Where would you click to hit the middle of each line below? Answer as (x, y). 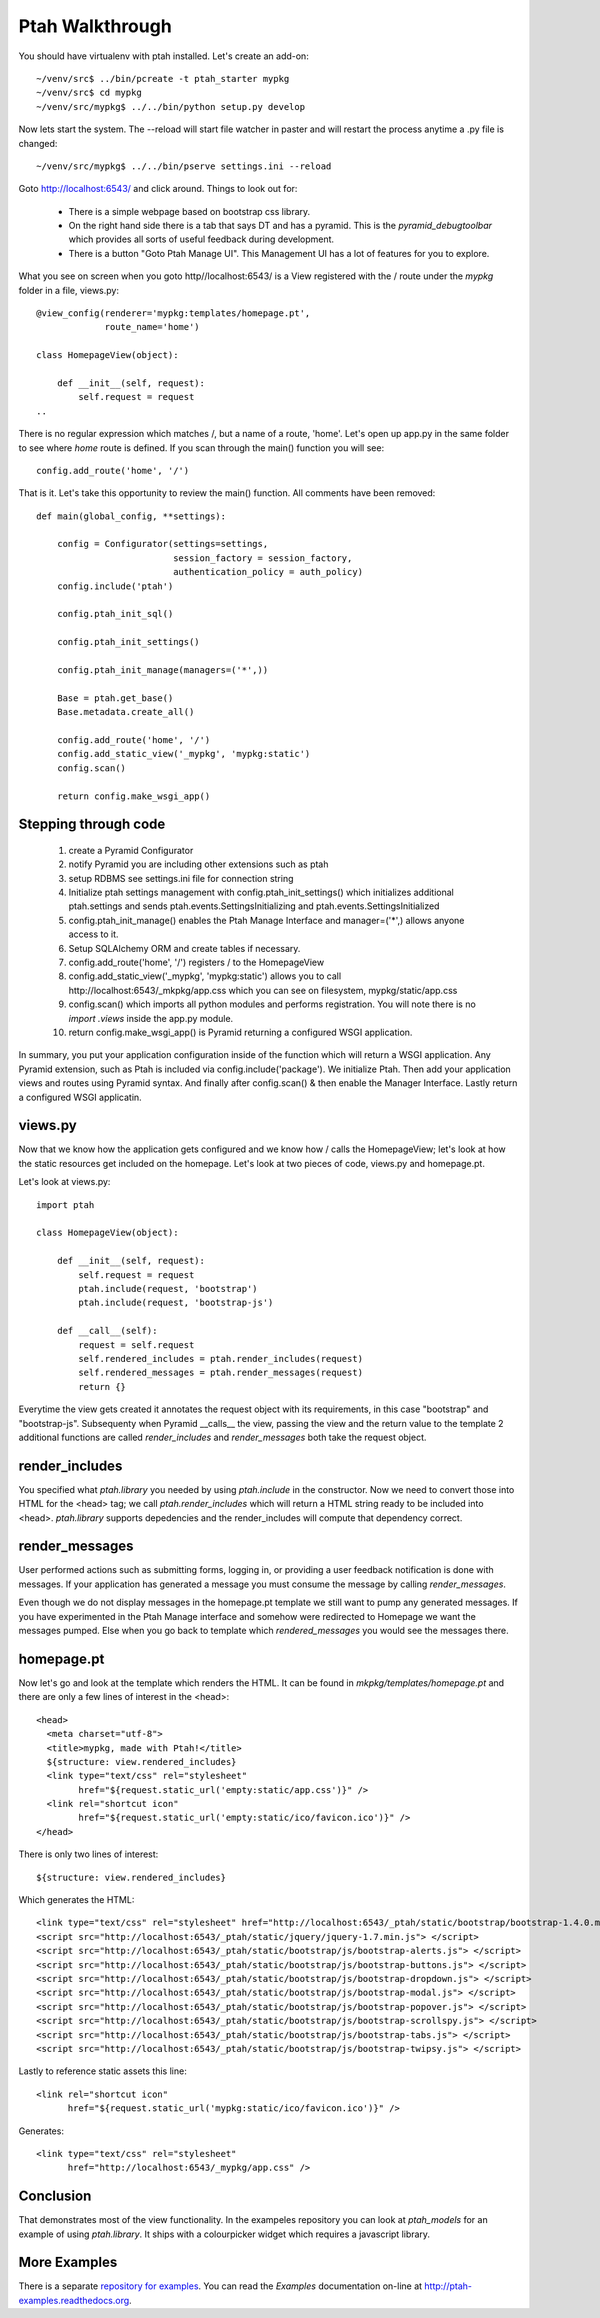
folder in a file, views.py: (69, 290)
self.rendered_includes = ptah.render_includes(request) (221, 1358)
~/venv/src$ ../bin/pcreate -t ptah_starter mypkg (163, 78)
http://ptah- (448, 2286)
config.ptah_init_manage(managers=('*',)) (162, 670)
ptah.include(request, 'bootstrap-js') (176, 1303)
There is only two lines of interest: (88, 1854)
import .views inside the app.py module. (151, 1018)
